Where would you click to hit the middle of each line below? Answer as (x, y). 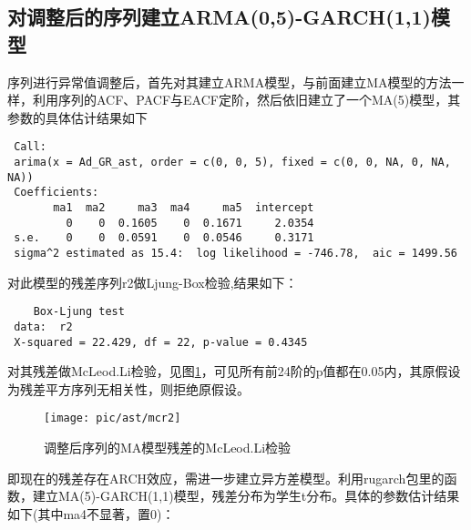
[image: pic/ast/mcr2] (113, 418)
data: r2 (43, 326)
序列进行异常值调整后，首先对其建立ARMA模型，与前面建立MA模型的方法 (230, 82)
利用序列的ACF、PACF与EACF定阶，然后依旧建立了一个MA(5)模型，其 (246, 100)
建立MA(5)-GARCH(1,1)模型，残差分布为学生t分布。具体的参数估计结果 (246, 496)
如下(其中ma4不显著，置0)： (91, 513)
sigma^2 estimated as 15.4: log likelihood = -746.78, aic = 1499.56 (235, 253)
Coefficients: (56, 193)
